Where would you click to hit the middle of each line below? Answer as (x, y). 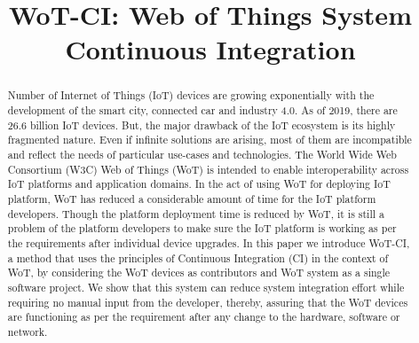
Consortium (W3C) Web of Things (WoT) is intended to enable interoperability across (208, 169)
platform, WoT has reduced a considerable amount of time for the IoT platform (192, 198)
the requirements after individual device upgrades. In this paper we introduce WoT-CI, (209, 242)
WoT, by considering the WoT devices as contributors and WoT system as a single (199, 273)
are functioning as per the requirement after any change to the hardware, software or (204, 317)
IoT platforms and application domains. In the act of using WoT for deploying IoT (199, 184)
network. (28, 331)
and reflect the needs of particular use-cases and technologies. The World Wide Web (202, 154)
